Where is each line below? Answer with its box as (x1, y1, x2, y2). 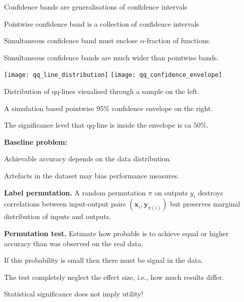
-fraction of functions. (144, 35, 211, 46)
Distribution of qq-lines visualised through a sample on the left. (4, 86, 199, 96)
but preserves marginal (170, 198, 240, 209)
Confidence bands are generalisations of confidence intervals (4, 2, 187, 12)
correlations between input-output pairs (4, 198, 126, 209)
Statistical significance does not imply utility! (4, 288, 144, 299)
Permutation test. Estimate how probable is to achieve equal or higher (4, 228, 229, 238)
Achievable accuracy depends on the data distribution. (4, 153, 172, 164)
